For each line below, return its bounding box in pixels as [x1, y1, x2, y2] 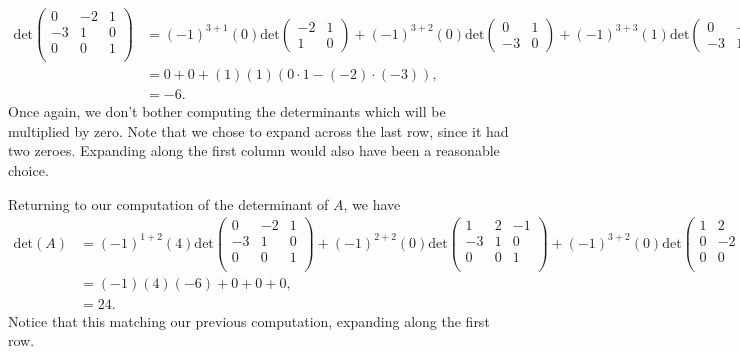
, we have [343, 193, 401, 214]
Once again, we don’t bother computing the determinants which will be [8, 101, 446, 122]
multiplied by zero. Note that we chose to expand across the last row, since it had [8, 120, 509, 141]
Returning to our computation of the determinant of [8, 193, 329, 214]
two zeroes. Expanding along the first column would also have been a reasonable [8, 140, 500, 161]
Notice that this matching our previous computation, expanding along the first [8, 310, 490, 331]
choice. [8, 160, 49, 181]
